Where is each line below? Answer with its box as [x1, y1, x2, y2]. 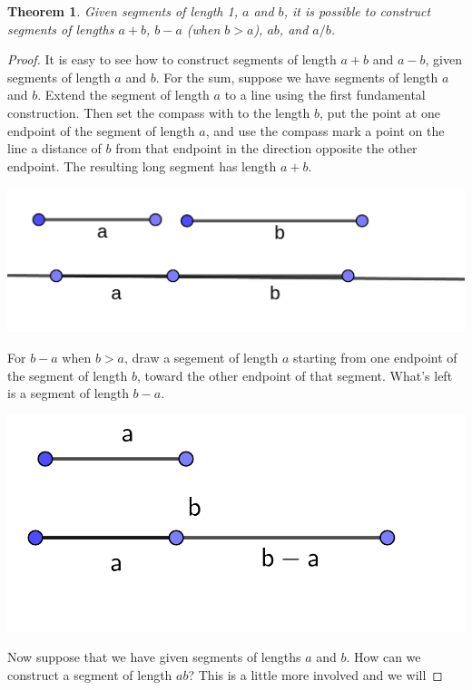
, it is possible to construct [283, 2, 431, 20]
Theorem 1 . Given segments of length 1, [7, 2, 238, 20]
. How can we [346, 647, 421, 666]
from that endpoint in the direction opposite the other [115, 139, 418, 158]
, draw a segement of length [123, 347, 279, 366]
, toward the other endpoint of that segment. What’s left [136, 365, 453, 384]
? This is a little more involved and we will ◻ [188, 665, 443, 684]
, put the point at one [319, 102, 440, 121]
